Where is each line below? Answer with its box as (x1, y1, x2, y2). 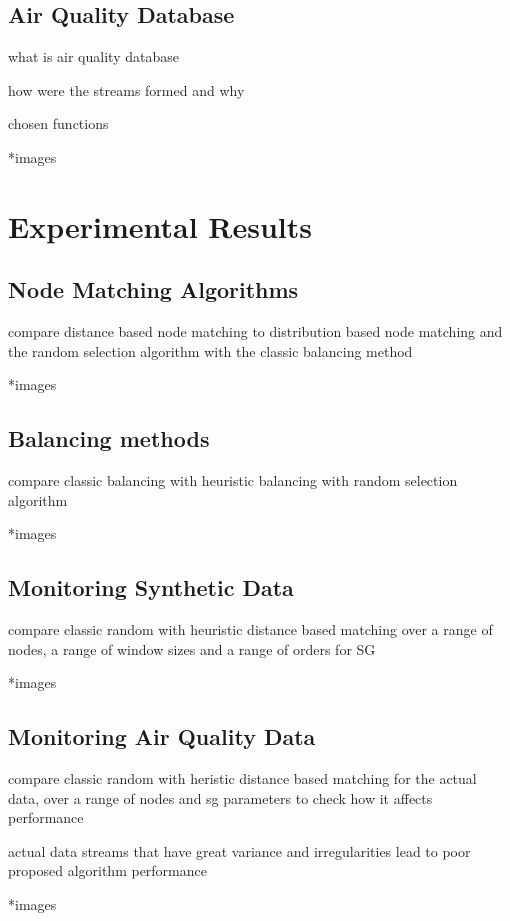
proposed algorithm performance (8, 860, 207, 881)
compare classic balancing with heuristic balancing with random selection (8, 470, 458, 491)
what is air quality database (8, 46, 179, 67)
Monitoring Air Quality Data (8, 721, 316, 752)
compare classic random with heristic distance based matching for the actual (8, 768, 477, 789)
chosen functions (8, 113, 109, 134)
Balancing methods (8, 423, 210, 454)
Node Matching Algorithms (8, 274, 299, 305)
